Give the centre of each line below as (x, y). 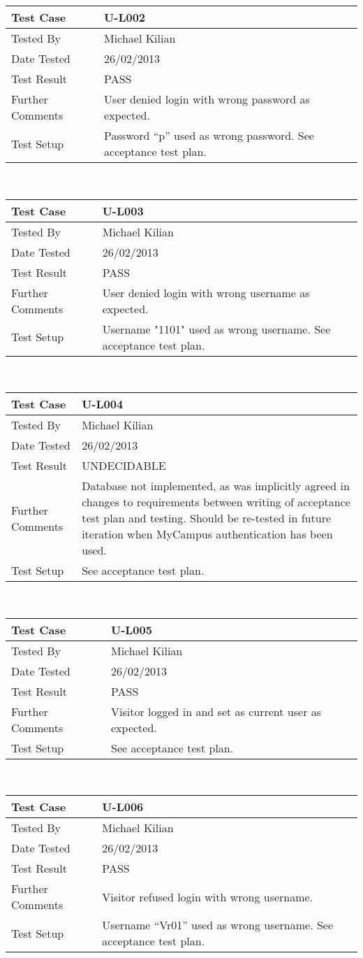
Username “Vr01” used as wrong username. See (218, 925)
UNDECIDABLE (124, 466)
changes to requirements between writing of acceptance (216, 502)
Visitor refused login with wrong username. (208, 896)
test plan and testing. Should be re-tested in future (207, 518)
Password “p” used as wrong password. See (209, 135)
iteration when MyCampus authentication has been (207, 534)
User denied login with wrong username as (206, 292)
